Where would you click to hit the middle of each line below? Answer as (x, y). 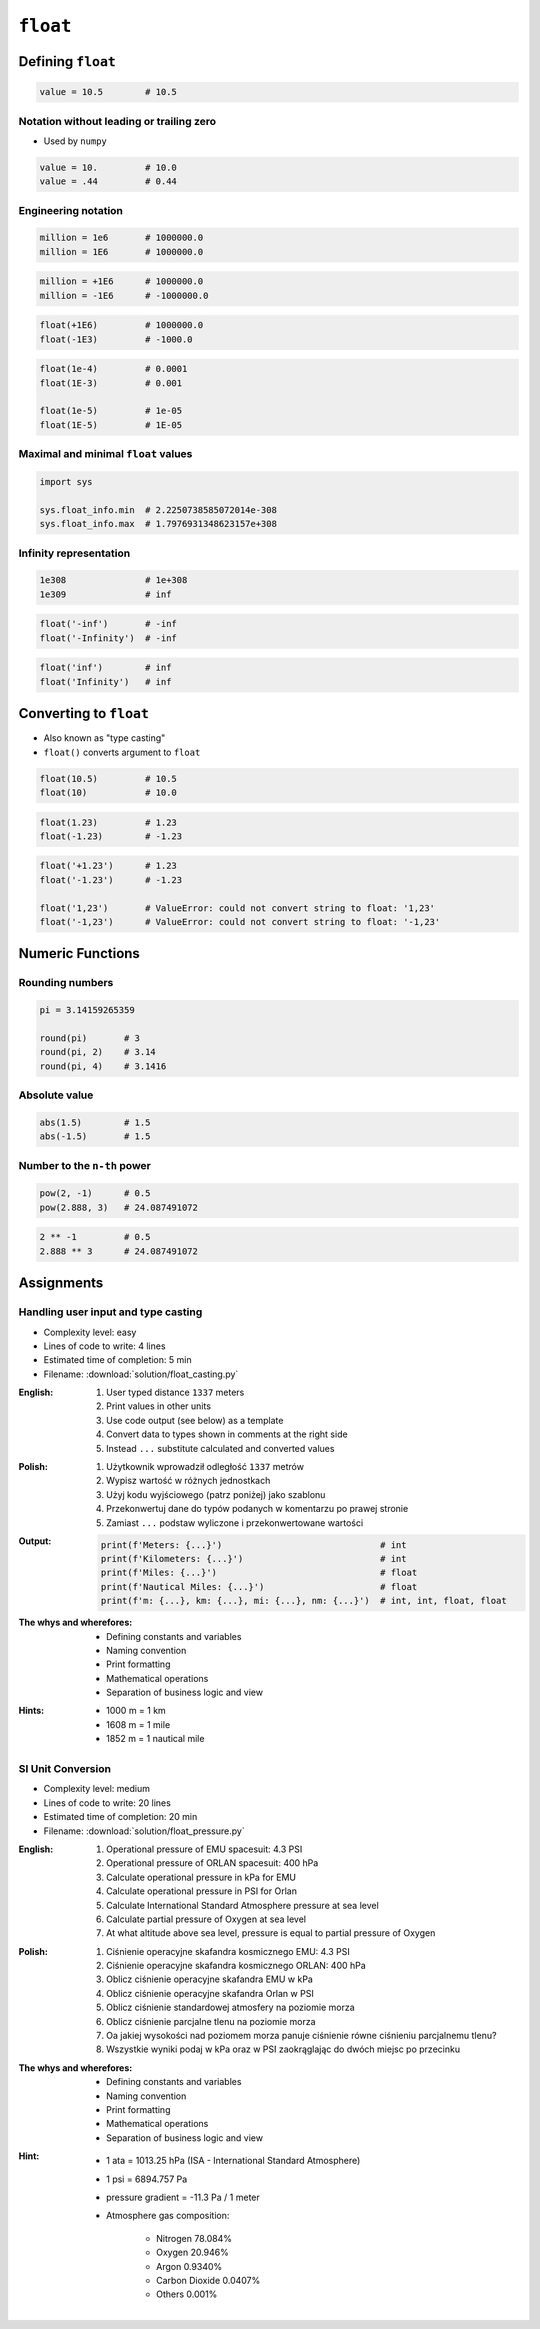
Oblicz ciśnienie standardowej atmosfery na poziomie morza (230, 2007)
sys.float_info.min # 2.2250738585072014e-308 (158, 509)
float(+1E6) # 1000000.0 (121, 325)
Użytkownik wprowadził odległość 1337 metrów (205, 1467)
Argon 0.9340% (189, 2266)
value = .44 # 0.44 (108, 181)
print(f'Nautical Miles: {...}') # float (259, 1586)
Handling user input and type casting (110, 1312)
